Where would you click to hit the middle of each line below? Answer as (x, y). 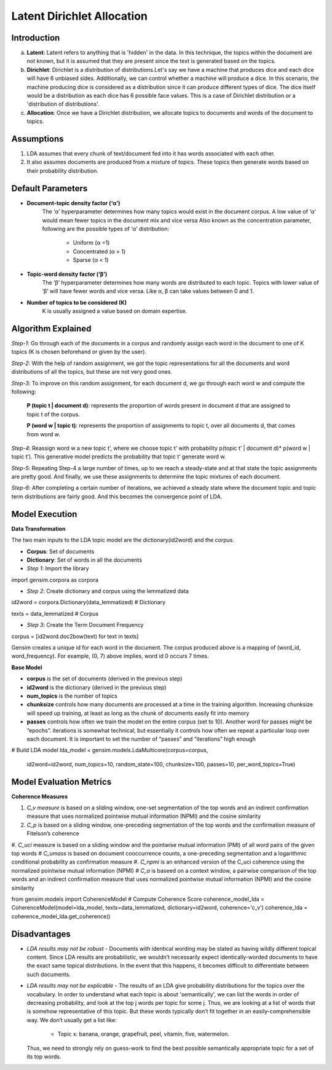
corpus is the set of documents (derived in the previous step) (105, 679)
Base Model (27, 667)
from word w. (44, 434)
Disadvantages (41, 934)
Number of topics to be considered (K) (77, 302)
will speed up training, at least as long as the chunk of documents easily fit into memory (138, 713)
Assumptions (38, 139)
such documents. (49, 974)
